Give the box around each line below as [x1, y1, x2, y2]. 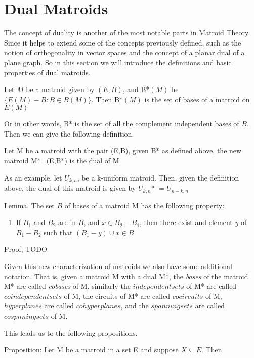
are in [58, 217, 76, 228]
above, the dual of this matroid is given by [4, 183, 136, 193]
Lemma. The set [4, 200, 55, 210]
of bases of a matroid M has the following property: [64, 200, 225, 210]
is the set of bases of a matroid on [144, 94, 250, 104]
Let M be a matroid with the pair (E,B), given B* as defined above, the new [4, 145, 242, 156]
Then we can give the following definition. [4, 128, 134, 139]
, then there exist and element [140, 217, 233, 228]
